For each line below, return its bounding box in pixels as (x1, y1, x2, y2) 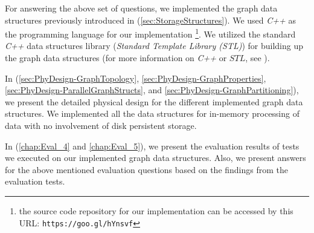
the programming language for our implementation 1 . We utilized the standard (5, 26, 296, 40)
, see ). (245, 51, 270, 64)
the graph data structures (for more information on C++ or (5, 51, 227, 64)
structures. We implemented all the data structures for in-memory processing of (5, 107, 300, 120)
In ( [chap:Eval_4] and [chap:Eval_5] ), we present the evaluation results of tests (5, 139, 300, 152)
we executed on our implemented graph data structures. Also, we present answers (5, 151, 306, 164)
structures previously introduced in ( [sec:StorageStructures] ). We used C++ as (5, 13, 296, 26)
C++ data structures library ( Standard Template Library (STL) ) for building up (5, 39, 304, 52)
